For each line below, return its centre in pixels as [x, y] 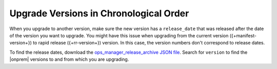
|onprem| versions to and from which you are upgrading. [69, 59]
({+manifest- [243, 35]
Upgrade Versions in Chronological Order [99, 13]
